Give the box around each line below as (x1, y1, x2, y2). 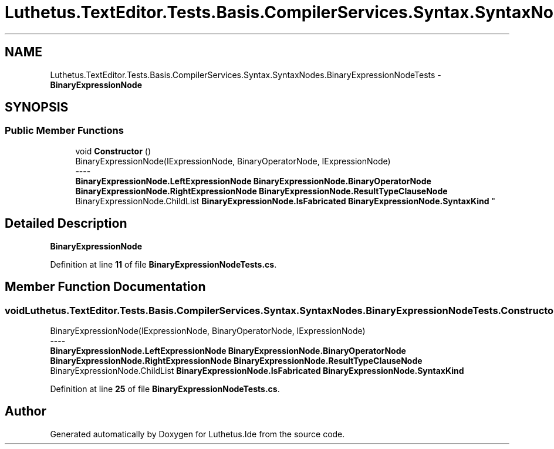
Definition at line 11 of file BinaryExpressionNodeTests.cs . (50, 259, 277, 269)
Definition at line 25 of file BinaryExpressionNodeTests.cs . (50, 383, 280, 394)
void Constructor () (75, 146, 151, 156)
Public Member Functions (5, 124, 124, 137)
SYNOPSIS (5, 100, 69, 115)
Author (5, 404, 46, 419)
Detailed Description (5, 216, 127, 231)
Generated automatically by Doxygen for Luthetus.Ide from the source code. (50, 428, 345, 439)
